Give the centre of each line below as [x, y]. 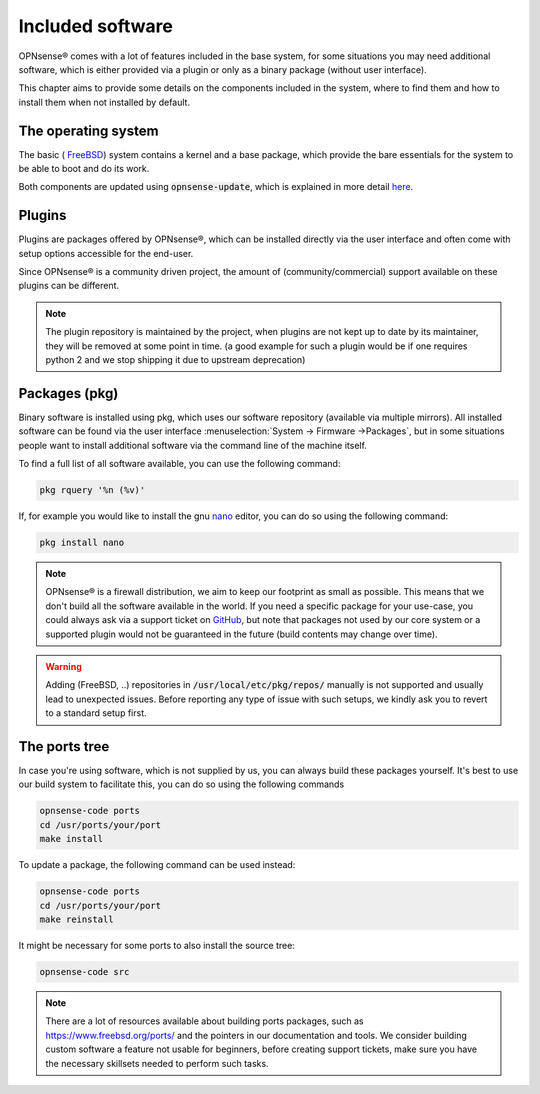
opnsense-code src [84, 971]
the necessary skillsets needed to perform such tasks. [157, 1063]
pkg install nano [82, 543]
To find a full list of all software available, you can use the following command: [179, 464]
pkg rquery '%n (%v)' [92, 490]
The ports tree [64, 746]
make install [71, 839]
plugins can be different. [69, 286]
